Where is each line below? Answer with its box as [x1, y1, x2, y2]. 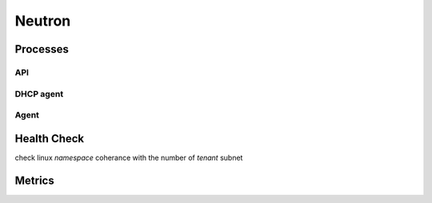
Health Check [14, 132, 85, 145]
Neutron [14, 12, 71, 30]
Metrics [14, 173, 55, 187]
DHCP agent [14, 88, 64, 99]
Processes [14, 42, 70, 56]
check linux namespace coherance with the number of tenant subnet [14, 153, 243, 162]
